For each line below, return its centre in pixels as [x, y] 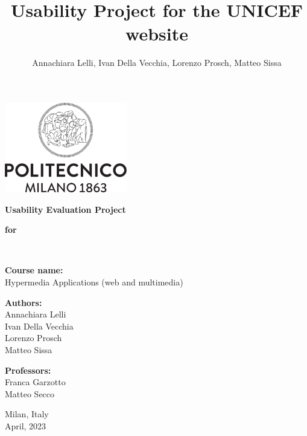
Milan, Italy [27, 414]
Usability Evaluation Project [65, 209]
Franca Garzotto [35, 382]
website [157, 34]
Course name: [34, 270]
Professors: [28, 370]
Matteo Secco [30, 393]
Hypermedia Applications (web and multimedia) [94, 282]
